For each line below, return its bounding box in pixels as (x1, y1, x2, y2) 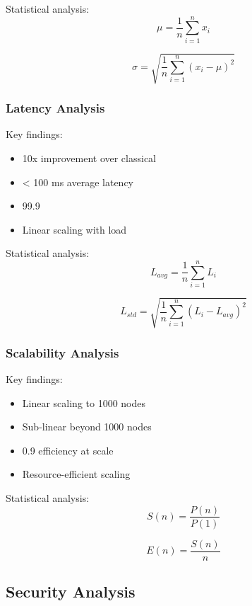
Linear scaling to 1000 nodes (22, 395, 146, 410)
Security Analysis (6, 581, 136, 602)
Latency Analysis (6, 99, 105, 117)
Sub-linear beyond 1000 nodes (22, 419, 152, 434)
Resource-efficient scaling (22, 467, 131, 481)
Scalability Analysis (6, 343, 119, 361)
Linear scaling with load (22, 222, 127, 236)
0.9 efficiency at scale (22, 442, 114, 457)
